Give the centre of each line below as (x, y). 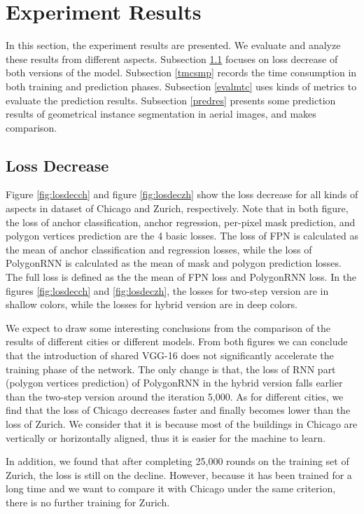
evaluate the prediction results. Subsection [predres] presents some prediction (171, 100)
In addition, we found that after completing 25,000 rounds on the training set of (177, 461)
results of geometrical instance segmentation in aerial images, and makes (161, 114)
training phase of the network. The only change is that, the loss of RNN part (171, 369)
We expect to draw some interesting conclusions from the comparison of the (168, 327)
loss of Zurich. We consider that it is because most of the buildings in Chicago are (182, 423)
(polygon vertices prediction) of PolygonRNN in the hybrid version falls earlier (174, 383)
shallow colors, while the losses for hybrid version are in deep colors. (152, 304)
